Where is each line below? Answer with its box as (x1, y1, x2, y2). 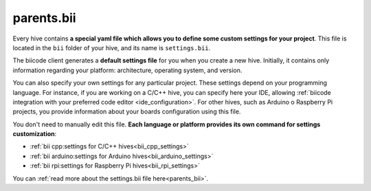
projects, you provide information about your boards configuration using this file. (12, 107, 241, 116)
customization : (12, 130, 57, 138)
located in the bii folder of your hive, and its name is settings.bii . (12, 43, 211, 52)
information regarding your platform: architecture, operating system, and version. (12, 66, 243, 74)
